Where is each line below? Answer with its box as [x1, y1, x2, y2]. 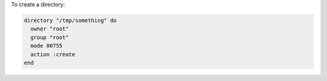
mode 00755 [30, 42, 63, 50]
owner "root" [30, 25, 69, 33]
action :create [30, 51, 76, 57]
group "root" [30, 34, 69, 40]
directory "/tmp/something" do [24, 17, 117, 24]
